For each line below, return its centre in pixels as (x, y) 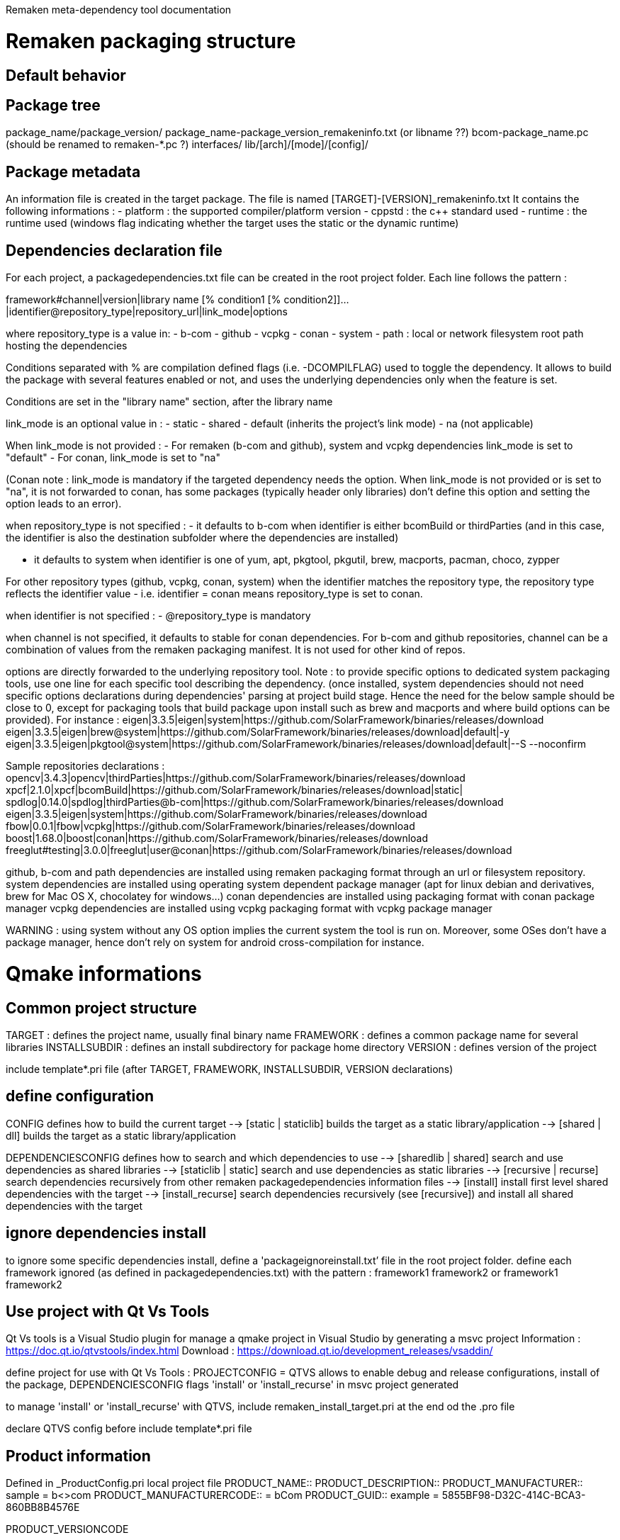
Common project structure (101, 1008)
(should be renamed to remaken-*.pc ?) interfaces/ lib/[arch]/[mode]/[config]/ (187, 145)
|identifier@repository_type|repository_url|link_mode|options (147, 312)
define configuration (80, 1096)
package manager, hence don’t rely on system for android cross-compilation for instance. (215, 943)
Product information (78, 1456)
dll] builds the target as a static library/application (121, 1135)
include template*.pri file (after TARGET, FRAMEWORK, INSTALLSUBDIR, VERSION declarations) (230, 1069)
